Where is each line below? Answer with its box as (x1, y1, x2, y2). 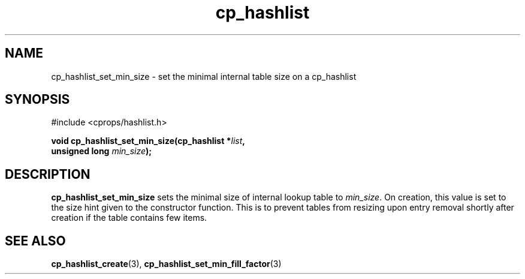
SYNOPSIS (5, 92, 70, 107)
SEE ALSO (5, 233, 66, 248)
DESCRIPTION (5, 166, 90, 182)
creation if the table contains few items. (51, 212, 207, 223)
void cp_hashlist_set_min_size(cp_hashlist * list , (51, 136, 245, 146)
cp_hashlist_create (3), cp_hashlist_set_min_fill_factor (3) (51, 259, 282, 269)
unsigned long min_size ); (51, 146, 152, 157)
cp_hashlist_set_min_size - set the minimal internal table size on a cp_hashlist (51, 71, 357, 82)
